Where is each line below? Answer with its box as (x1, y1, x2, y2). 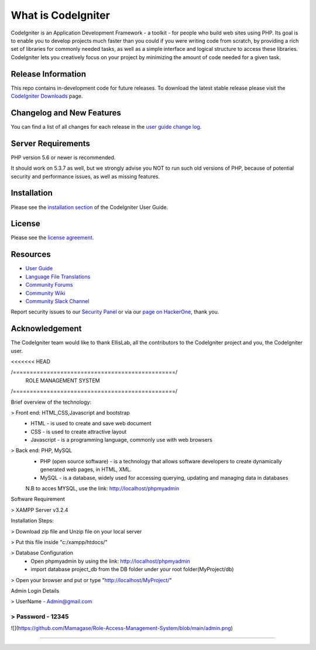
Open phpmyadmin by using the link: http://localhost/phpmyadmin (30, 558, 190, 565)
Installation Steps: (11, 517, 54, 524)
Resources (11, 249, 51, 260)
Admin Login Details (11, 587, 60, 594)
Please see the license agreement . (11, 234, 94, 241)
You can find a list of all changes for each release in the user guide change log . (11, 123, 202, 130)
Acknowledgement (11, 324, 82, 333)
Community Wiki (25, 290, 66, 297)
